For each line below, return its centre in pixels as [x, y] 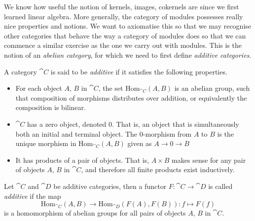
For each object [39, 88]
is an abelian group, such [212, 88]
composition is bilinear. [51, 107]
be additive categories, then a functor [110, 186]
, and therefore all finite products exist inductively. [158, 169]
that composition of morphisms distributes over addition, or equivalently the [131, 97]
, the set [111, 88]
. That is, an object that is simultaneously [176, 124]
